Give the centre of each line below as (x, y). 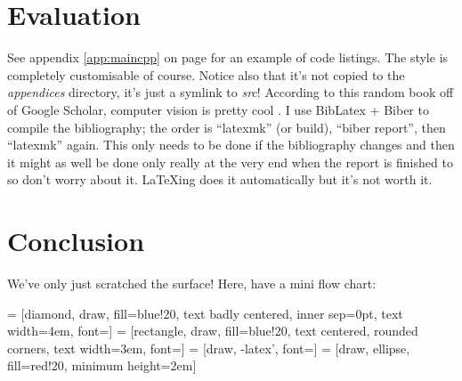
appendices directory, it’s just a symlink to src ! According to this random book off (231, 92)
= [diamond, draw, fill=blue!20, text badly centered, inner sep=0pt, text (205, 313)
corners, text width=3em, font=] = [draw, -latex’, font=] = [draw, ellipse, (209, 348)
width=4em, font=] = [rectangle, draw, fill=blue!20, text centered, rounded (213, 331)
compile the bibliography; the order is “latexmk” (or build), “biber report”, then (227, 127)
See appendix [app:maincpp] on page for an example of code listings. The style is (228, 57)
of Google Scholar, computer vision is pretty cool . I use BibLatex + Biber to (218, 109)
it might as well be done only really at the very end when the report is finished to (230, 162)
